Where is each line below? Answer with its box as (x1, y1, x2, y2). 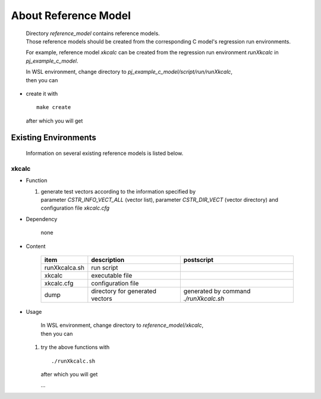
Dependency (26, 215, 58, 223)
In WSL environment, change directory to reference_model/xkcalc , (40, 322, 204, 329)
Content (26, 242, 46, 250)
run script (91, 263, 118, 272)
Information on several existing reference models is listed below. (26, 149, 184, 157)
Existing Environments (11, 133, 96, 143)
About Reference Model (11, 9, 131, 22)
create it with (26, 90, 58, 97)
